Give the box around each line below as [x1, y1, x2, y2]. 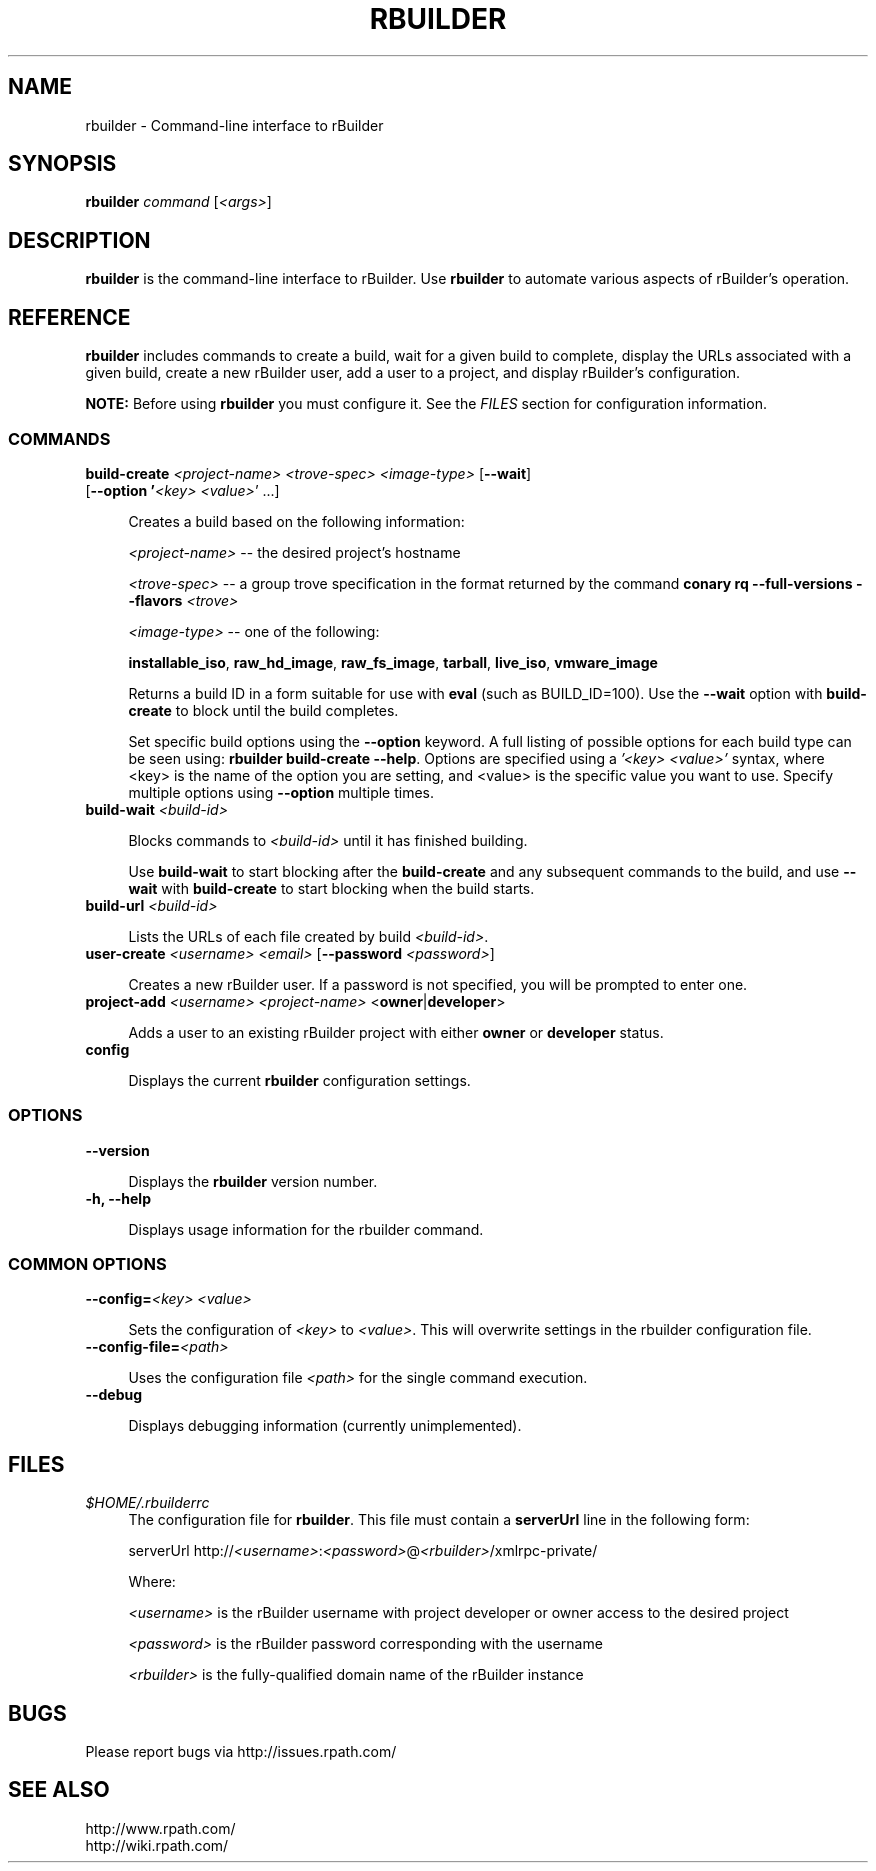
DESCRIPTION [8, 227, 151, 253]
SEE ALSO [8, 1777, 110, 1803]
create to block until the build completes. [128, 701, 399, 719]
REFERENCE [8, 304, 131, 330]
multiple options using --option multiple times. [128, 783, 435, 801]
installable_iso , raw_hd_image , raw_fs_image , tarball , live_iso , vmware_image [128, 653, 658, 671]
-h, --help [85, 1189, 151, 1207]
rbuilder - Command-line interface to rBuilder [85, 116, 384, 134]
